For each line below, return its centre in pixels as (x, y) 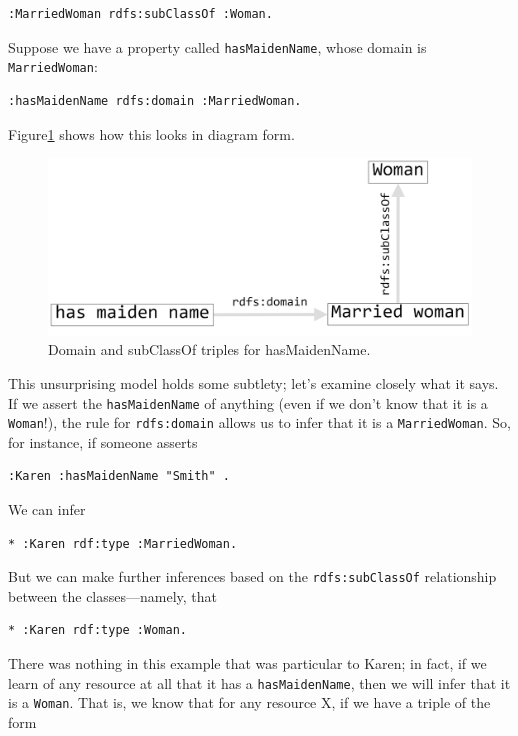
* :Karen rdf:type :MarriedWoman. (123, 543)
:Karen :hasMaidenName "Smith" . (119, 476)
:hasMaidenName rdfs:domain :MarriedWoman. (155, 100)
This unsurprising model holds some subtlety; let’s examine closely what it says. (253, 382)
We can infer (47, 509)
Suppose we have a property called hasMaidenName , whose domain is (217, 46)
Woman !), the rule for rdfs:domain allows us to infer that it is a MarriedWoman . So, (259, 422)
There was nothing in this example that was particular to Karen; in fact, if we (247, 663)
